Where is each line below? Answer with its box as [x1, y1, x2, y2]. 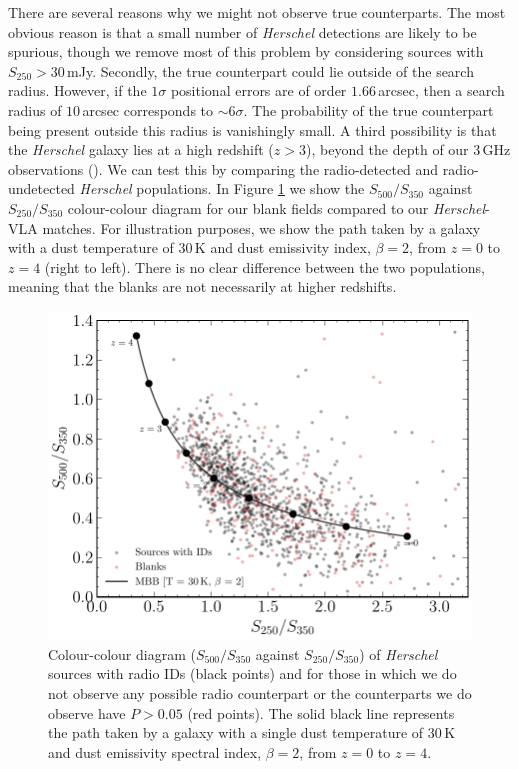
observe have [48, 702, 126, 723]
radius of [8, 99, 62, 120]
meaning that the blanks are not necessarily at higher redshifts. [8, 276, 397, 297]
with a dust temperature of [8, 237, 174, 258]
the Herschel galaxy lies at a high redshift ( [8, 139, 274, 160]
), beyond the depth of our [305, 139, 469, 160]
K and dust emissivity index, [194, 237, 371, 258]
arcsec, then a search [378, 80, 505, 101]
